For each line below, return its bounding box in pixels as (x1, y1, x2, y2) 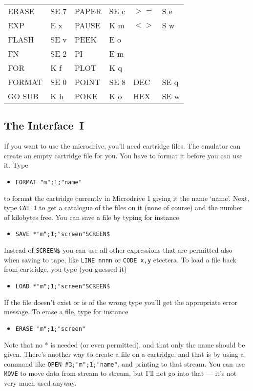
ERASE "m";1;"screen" (15, 325, 85, 332)
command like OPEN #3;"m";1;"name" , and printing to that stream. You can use (4, 358, 245, 369)
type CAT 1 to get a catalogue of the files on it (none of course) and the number (4, 202, 243, 213)
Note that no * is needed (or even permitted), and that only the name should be (4, 339, 245, 349)
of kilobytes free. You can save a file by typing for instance (4, 212, 179, 222)
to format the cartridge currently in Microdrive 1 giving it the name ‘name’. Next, (4, 193, 250, 203)
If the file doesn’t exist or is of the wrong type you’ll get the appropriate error (4, 297, 238, 307)
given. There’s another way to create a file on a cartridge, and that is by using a (4, 349, 244, 359)
